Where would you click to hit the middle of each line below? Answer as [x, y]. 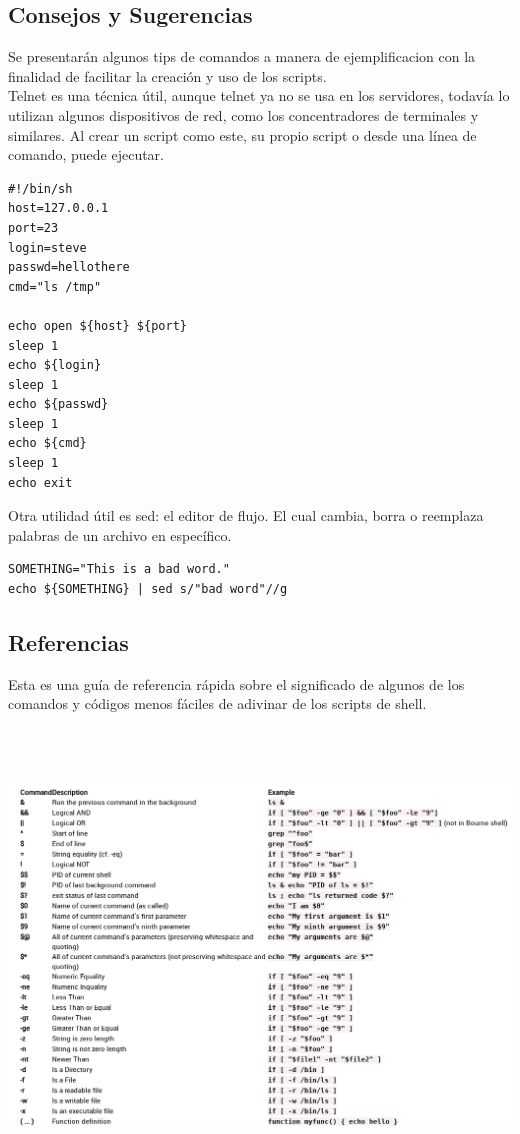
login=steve [47, 247]
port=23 [33, 227]
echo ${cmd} [47, 443]
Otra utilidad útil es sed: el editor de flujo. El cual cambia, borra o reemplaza [246, 515]
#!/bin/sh [40, 188]
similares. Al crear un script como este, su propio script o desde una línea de [242, 134]
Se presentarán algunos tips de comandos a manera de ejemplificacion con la [242, 56]
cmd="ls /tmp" [55, 286]
